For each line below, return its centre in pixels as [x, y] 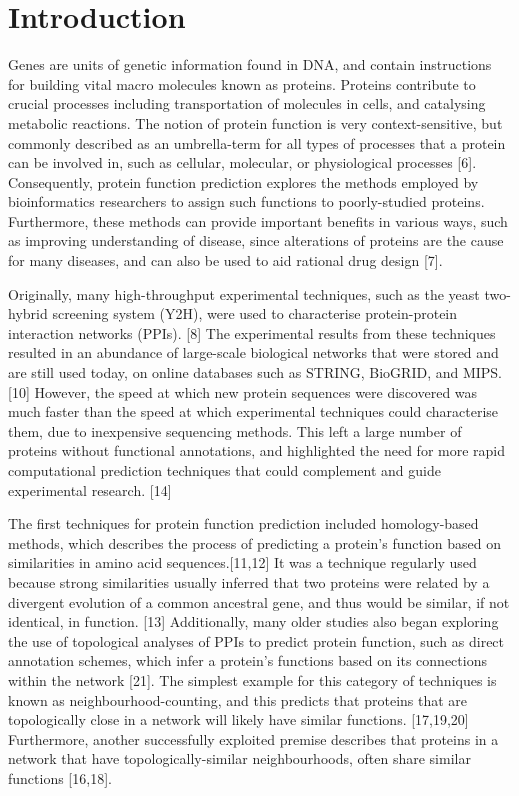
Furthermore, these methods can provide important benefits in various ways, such [258, 220]
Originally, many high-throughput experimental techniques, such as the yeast [244, 293]
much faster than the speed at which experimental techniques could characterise [253, 411]
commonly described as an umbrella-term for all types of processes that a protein [257, 142]
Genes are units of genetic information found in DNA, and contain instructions [250, 64]
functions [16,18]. [60, 777]
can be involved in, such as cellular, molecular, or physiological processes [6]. [242, 162]
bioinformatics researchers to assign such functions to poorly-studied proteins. [246, 201]
